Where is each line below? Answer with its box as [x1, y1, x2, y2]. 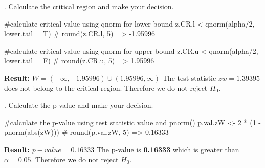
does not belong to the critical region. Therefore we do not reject [4, 82, 208, 93]
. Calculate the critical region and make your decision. [4, 1, 174, 11]
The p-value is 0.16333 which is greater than [96, 143, 239, 154]
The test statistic [162, 72, 216, 83]
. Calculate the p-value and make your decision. [4, 100, 153, 110]
